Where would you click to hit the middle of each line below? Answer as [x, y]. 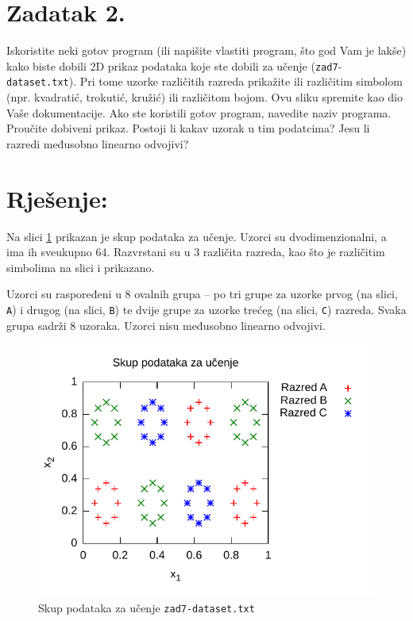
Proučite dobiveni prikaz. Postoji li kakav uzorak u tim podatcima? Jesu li [188, 128]
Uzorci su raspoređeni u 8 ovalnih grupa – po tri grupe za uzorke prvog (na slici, [202, 294]
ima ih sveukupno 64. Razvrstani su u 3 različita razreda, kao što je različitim [196, 252]
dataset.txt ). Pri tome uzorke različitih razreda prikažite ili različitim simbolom [205, 81]
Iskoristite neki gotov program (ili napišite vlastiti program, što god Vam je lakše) [206, 50]
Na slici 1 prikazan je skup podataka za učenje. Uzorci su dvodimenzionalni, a [197, 236]
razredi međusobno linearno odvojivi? [98, 143]
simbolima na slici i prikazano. [81, 267]
